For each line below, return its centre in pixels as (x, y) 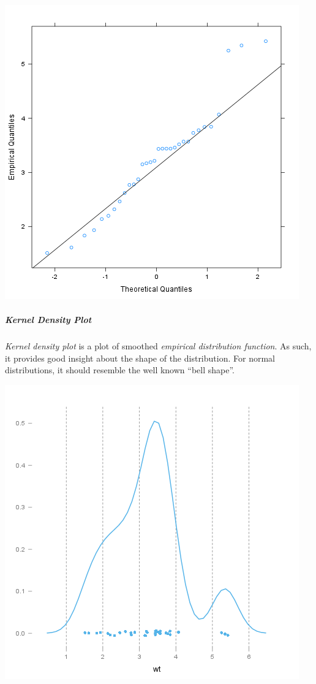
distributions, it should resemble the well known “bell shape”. (120, 370)
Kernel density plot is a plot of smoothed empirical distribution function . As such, (158, 346)
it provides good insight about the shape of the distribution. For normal (140, 358)
